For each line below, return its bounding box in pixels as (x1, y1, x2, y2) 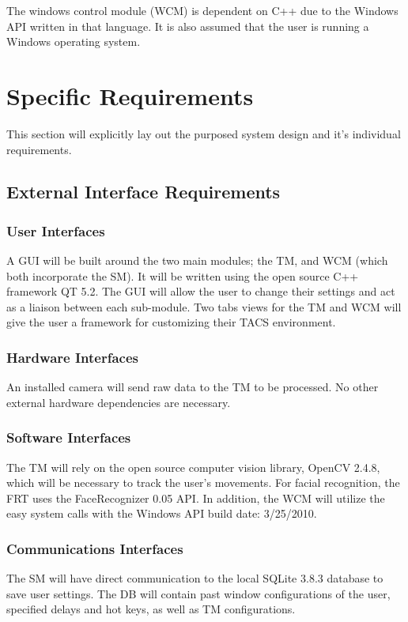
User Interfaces (6, 221, 105, 240)
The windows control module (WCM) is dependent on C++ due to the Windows (6, 2, 399, 18)
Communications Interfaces (6, 538, 183, 558)
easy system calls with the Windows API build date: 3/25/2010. (6, 505, 317, 522)
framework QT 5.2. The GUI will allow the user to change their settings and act (6, 283, 395, 300)
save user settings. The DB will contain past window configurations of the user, (6, 585, 391, 601)
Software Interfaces (6, 428, 131, 447)
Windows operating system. (6, 33, 141, 50)
